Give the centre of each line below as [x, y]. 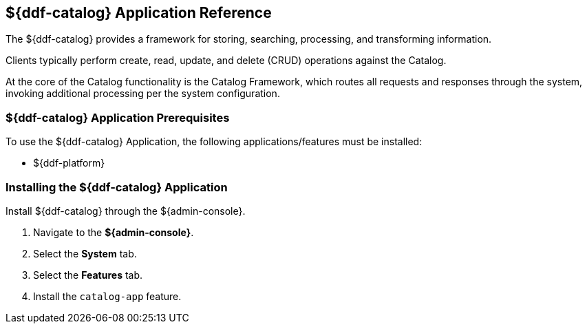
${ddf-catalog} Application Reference [139, 13]
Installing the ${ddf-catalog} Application [117, 187]
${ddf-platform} [69, 163]
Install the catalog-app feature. [107, 296]
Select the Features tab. [88, 275]
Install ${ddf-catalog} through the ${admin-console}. [126, 211]
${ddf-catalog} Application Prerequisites [118, 117]
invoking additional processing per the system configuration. [143, 94]
